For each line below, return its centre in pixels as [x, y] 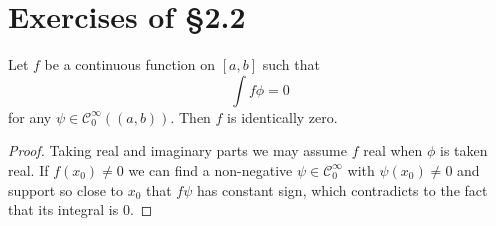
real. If [28, 169]
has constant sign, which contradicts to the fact [342, 189]
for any [30, 116]
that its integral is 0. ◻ [80, 209]
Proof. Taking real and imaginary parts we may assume [177, 150]
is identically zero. [282, 116]
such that [291, 64]
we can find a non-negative [210, 169]
